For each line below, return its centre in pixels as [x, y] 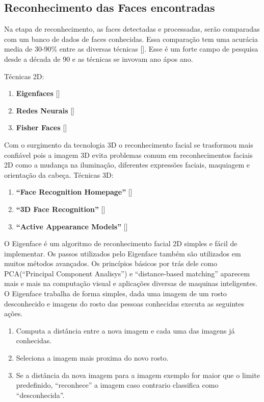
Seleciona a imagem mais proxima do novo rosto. [92, 358]
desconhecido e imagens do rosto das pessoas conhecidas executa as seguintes [124, 303]
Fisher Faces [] [42, 127]
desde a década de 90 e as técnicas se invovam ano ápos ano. [99, 58]
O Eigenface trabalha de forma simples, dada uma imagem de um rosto [115, 293]
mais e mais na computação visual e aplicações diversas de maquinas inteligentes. [131, 283]
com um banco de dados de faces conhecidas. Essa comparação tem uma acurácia [131, 39]
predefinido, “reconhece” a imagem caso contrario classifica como [117, 385]
